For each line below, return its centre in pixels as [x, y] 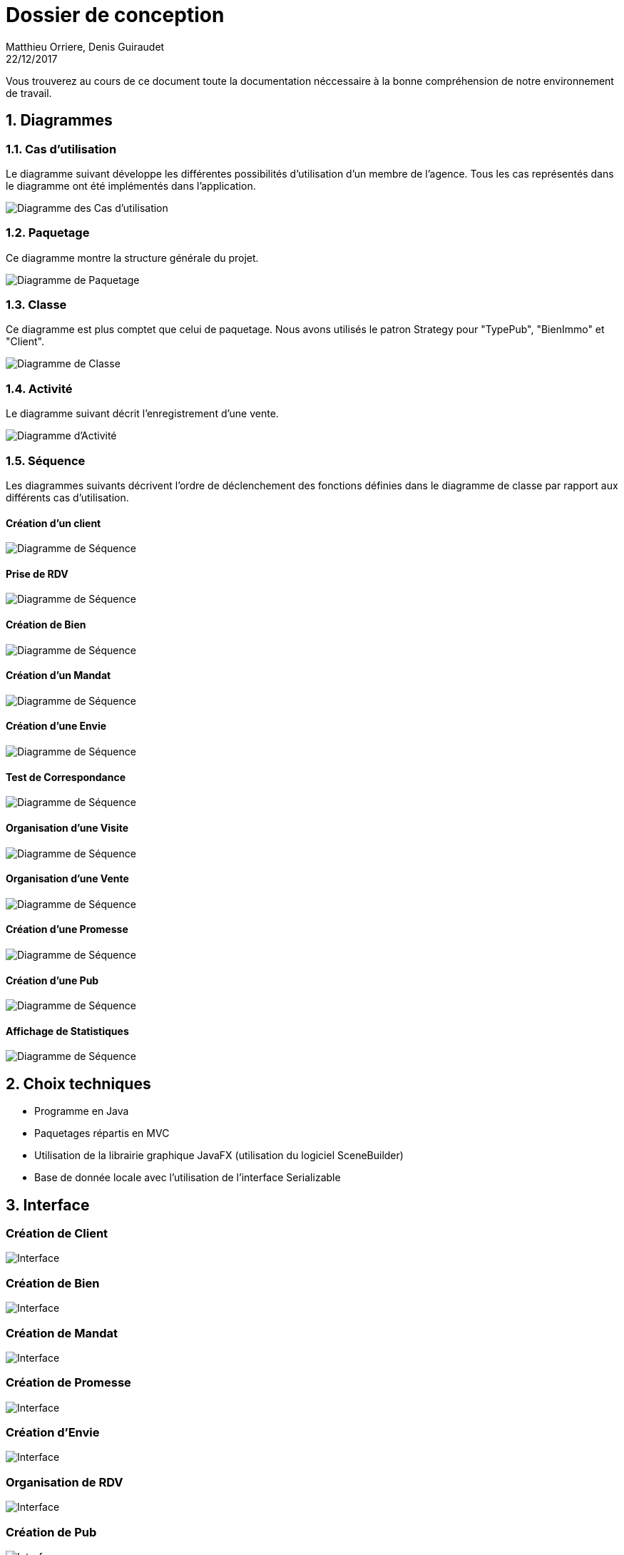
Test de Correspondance [66, 777]
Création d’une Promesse [67, 929]
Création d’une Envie [56, 726]
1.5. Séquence [46, 460]
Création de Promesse [68, 1383]
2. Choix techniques [78, 1084]
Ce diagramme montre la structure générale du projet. [132, 258]
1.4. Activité [39, 388]
